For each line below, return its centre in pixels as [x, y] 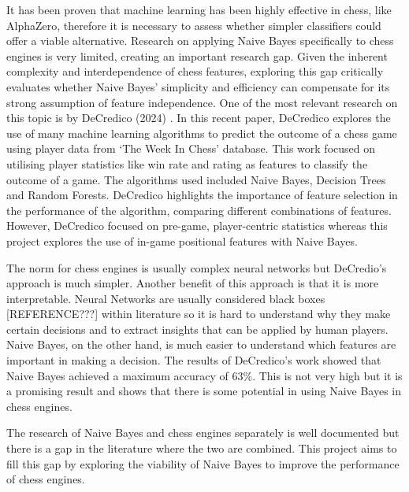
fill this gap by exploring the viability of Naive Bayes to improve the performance [203, 463]
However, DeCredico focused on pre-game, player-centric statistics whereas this [197, 226]
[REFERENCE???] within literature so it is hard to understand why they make [199, 314]
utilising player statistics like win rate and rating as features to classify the [187, 163]
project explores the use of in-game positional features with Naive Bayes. [182, 240]
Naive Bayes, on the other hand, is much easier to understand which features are [201, 344]
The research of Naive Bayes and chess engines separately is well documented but [203, 433]
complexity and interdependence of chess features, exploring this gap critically [195, 71]
